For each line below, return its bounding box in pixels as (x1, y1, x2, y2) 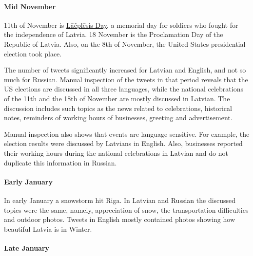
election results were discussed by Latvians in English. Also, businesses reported (4, 138, 243, 148)
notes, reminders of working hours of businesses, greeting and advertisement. (4, 112, 233, 123)
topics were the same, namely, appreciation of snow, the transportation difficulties (4, 204, 249, 215)
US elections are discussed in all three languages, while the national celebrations (4, 84, 243, 94)
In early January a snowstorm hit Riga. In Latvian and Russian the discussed (4, 195, 236, 205)
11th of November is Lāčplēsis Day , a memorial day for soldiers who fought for (4, 19, 238, 30)
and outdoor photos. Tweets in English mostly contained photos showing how (4, 214, 235, 224)
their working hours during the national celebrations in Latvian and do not (4, 147, 228, 158)
